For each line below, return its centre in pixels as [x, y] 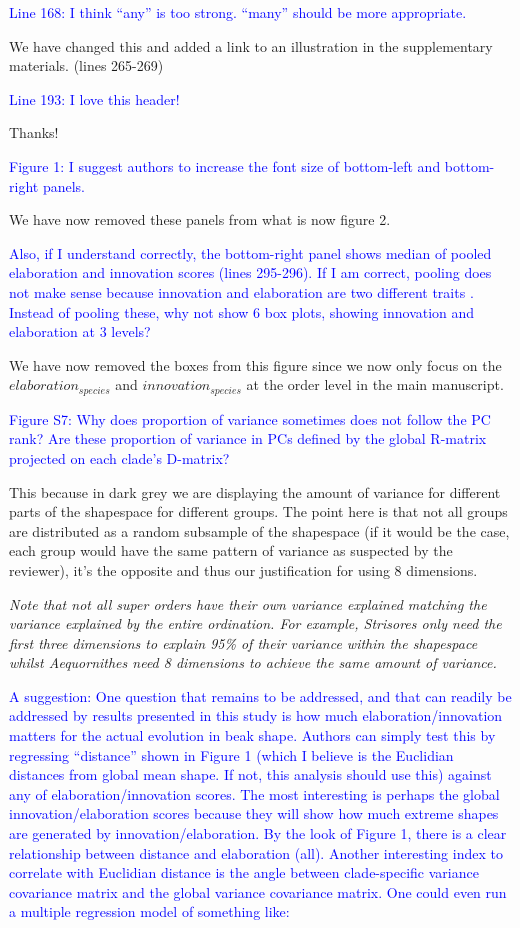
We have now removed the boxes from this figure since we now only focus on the [255, 364]
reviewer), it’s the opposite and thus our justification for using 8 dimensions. [243, 569]
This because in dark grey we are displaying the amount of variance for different [255, 491]
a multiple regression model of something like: [149, 911]
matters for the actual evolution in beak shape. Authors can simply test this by [252, 735]
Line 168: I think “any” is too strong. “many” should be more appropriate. [238, 12]
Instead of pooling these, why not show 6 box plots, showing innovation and [242, 311]
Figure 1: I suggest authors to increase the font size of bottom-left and [225, 165]
